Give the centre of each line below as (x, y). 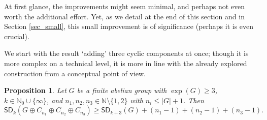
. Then (194, 100)
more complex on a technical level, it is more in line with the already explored (126, 63)
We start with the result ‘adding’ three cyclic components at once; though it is (126, 53)
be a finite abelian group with (122, 90)
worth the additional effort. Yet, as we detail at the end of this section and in (124, 16)
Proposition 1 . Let (35, 90)
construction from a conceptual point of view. (75, 73)
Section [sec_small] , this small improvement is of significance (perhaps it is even (129, 26)
